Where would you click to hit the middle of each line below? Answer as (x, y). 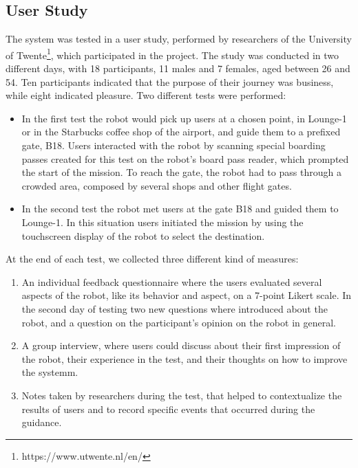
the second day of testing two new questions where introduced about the (175, 308)
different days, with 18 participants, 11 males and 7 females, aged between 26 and (178, 68)
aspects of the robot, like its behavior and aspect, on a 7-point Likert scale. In (187, 295)
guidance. (42, 422)
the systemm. (50, 372)
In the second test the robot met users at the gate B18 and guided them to (180, 209)
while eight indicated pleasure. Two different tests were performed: (146, 95)
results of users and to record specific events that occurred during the (168, 409)
